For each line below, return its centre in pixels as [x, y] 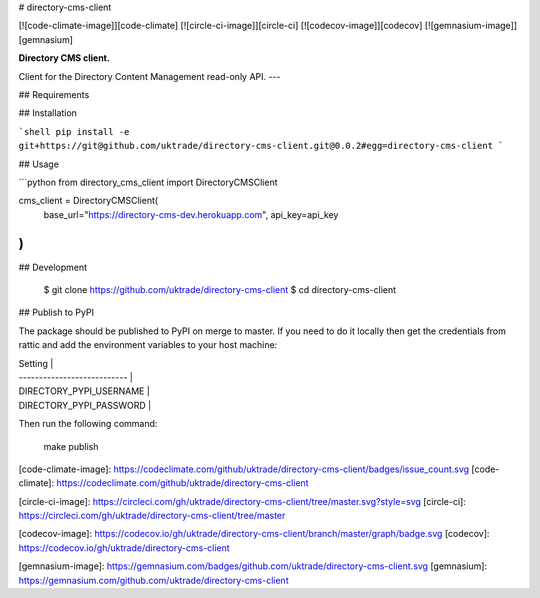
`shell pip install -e [74, 131]
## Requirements [54, 94]
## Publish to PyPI [56, 312]
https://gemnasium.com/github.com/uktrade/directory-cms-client [153, 580]
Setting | [36, 363]
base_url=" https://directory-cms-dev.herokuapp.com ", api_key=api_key [191, 214]
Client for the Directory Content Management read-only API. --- [149, 76]
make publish [71, 446]
